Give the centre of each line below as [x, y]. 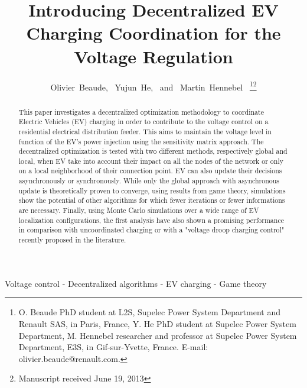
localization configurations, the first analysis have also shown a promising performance [151, 220]
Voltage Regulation [153, 56]
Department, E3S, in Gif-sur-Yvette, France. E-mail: [113, 347]
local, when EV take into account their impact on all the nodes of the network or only [151, 161]
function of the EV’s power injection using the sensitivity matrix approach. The [141, 141]
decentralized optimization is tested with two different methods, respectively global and [153, 151]
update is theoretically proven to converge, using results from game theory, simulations [152, 190]
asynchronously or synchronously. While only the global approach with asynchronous [149, 181]
